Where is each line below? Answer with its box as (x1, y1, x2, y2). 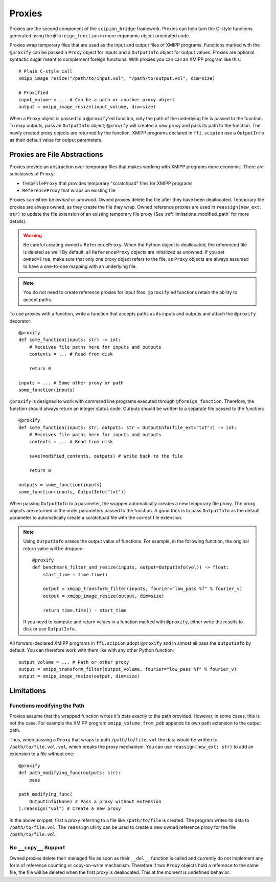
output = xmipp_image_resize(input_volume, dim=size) (18, 104, 156, 110)
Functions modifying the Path (9, 702, 84, 709)
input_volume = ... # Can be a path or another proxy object (18, 97, 175, 103)
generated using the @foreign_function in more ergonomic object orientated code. (9, 32, 190, 38)
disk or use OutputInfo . (23, 626, 76, 632)
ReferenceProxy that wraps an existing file (22, 187, 116, 194)
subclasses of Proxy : (9, 171, 55, 177)
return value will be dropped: (23, 545, 84, 552)
